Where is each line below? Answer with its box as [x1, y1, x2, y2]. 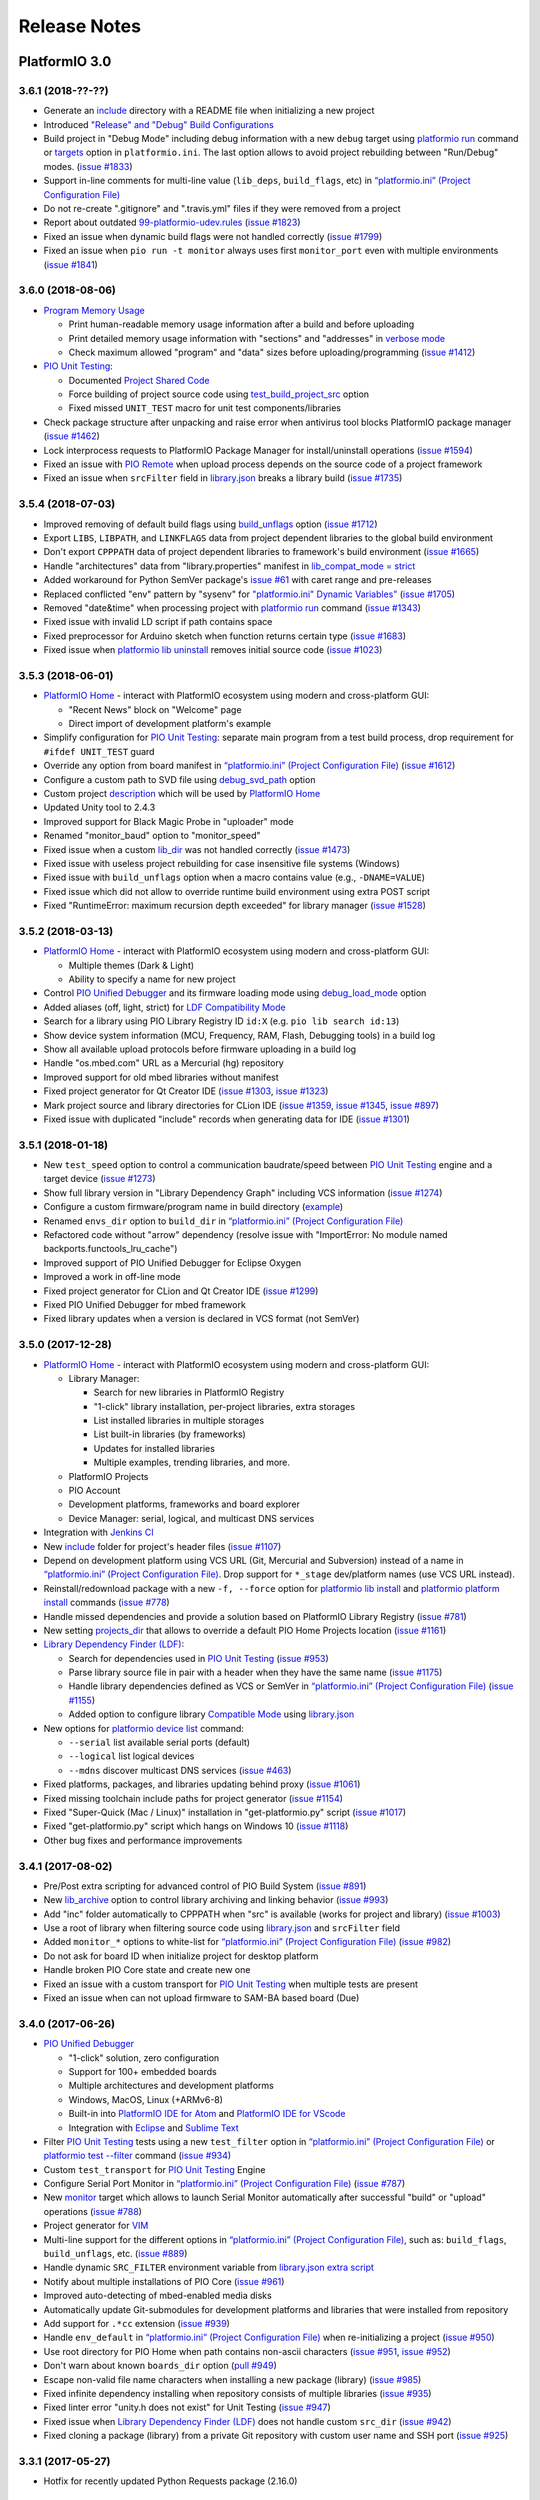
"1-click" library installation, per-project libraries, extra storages [93, 1400, 355, 1412]
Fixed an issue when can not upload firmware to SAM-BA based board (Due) [43, 1992, 360, 2004]
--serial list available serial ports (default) [68, 1736, 250, 1749]
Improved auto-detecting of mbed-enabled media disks [43, 2290, 272, 2302]
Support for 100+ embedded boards [68, 2065, 217, 2077]
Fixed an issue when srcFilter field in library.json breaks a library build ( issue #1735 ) [43, 472, 403, 484]
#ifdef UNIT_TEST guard [43, 745, 155, 757]
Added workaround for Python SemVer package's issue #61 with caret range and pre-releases [43, 574, 432, 586]
